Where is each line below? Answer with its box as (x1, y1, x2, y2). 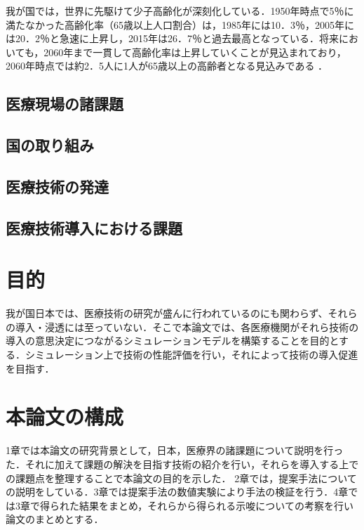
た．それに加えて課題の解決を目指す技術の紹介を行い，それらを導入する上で (6, 456, 359, 471)
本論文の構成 (6, 402, 124, 431)
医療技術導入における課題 (6, 216, 182, 238)
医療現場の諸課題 (6, 93, 123, 115)
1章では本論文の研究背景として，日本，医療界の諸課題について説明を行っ (6, 443, 344, 458)
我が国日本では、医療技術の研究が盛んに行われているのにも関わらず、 (6, 306, 328, 321)
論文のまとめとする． (6, 512, 104, 526)
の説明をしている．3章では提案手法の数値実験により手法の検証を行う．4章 (6, 484, 349, 499)
